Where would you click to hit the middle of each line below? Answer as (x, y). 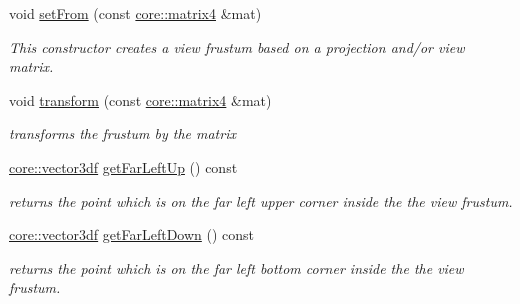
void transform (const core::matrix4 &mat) (140, 99)
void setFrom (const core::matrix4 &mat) (135, 13)
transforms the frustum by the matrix (122, 133)
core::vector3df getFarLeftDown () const (132, 234)
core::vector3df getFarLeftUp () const (123, 166)
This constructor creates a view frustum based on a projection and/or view (237, 46)
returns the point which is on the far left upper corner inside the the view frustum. (261, 200)
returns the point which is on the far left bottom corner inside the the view (236, 267)
